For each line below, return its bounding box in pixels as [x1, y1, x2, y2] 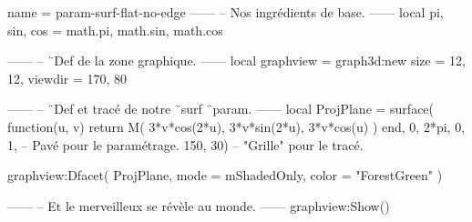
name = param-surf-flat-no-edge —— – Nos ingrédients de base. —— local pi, [7, 3, 444, 21]
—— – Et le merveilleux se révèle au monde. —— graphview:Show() [7, 196, 390, 215]
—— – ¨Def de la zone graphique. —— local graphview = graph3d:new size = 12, [7, 51, 466, 70]
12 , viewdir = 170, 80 [7, 68, 128, 87]
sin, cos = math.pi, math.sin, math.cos [7, 20, 223, 39]
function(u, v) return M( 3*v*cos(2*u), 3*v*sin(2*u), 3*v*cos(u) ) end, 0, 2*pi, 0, [7, 116, 466, 136]
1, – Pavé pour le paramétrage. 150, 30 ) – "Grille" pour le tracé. [7, 135, 364, 154]
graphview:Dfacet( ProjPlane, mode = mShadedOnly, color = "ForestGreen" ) [7, 166, 443, 185]
